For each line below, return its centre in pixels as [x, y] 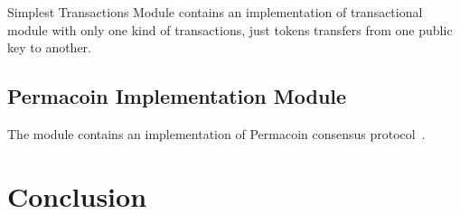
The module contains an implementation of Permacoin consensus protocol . [216, 133]
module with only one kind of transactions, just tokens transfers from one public [230, 29]
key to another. [49, 47]
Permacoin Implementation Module [177, 96]
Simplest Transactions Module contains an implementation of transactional [215, 12]
